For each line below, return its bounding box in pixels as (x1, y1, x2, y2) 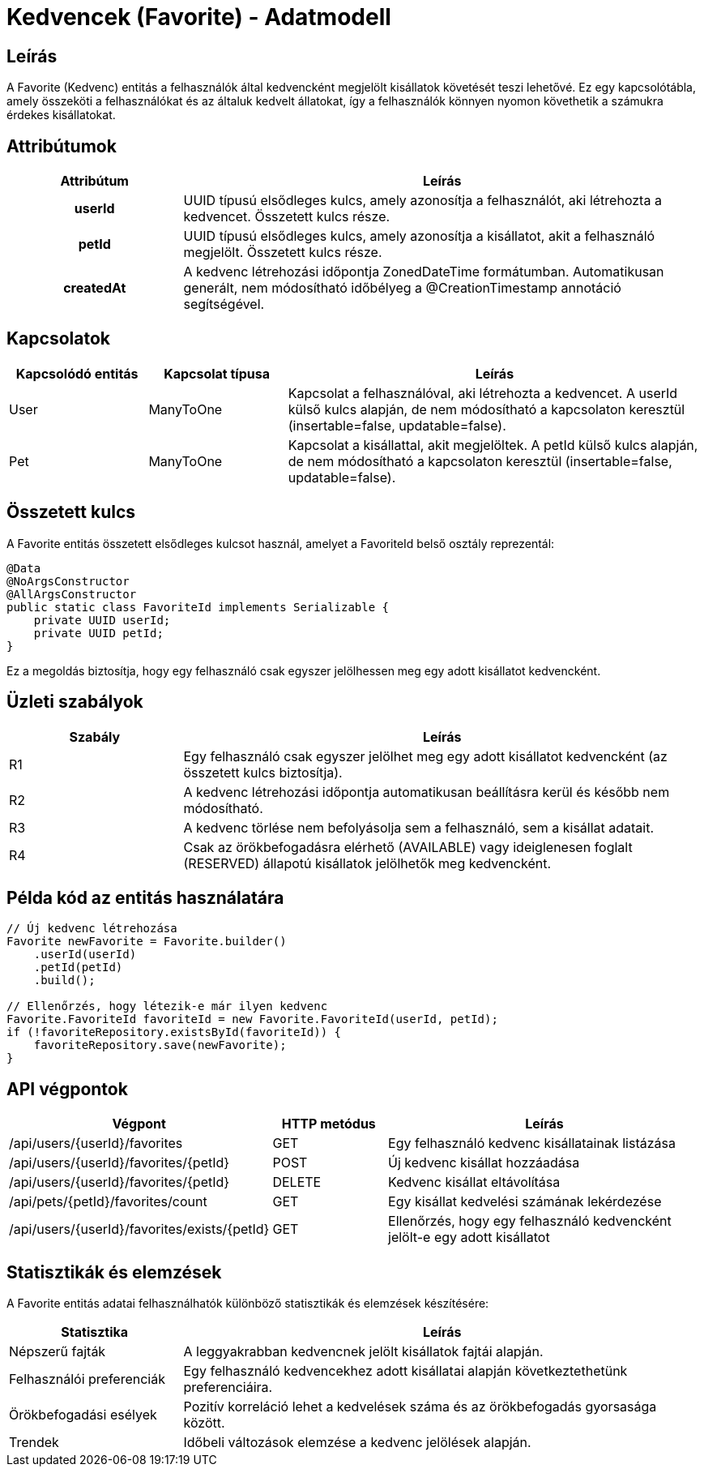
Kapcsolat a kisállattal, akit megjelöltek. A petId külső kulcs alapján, (288, 436, 698, 453)
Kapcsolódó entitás (15, 365, 139, 382)
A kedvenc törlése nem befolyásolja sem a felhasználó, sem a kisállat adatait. (183, 819, 655, 836)
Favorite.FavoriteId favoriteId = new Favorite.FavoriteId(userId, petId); (6, 1013, 498, 1026)
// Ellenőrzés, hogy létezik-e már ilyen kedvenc (6, 1000, 328, 1013)
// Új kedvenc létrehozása (6, 922, 177, 936)
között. (183, 1415, 225, 1432)
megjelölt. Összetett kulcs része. (183, 244, 382, 261)
